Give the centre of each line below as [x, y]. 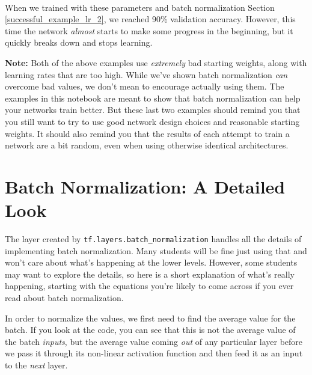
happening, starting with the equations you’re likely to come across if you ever [149, 286]
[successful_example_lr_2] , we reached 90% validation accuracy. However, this [150, 19]
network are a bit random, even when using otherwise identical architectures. [147, 145]
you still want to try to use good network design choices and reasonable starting [152, 121]
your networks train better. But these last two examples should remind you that [153, 110]
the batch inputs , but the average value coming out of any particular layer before [154, 341]
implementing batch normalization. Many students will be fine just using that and [156, 250]
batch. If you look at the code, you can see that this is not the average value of [150, 330]
